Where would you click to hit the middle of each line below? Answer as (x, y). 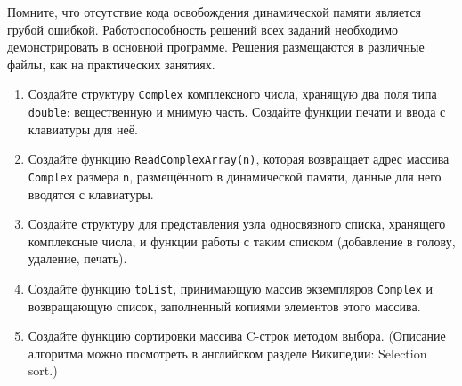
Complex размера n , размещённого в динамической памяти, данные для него (235, 176)
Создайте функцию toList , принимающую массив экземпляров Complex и (231, 288)
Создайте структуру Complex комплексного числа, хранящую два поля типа (232, 94)
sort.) (43, 370)
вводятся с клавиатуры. (91, 193)
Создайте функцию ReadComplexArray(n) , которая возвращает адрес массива (239, 159)
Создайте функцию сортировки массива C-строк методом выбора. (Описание (237, 336)
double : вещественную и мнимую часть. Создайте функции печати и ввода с (237, 112)
